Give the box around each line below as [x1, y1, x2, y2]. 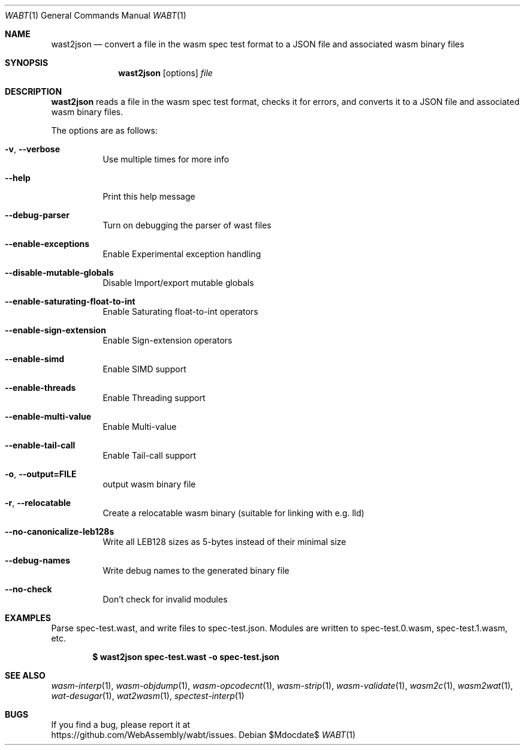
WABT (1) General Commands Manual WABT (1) [5, 10, 186, 20]
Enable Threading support [102, 393, 206, 403]
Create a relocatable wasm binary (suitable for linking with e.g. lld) [102, 508, 364, 518]
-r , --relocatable [5, 498, 71, 508]
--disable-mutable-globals [5, 267, 114, 278]
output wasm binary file [102, 479, 196, 489]
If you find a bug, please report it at [51, 719, 191, 730]
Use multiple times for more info [102, 154, 230, 164]
